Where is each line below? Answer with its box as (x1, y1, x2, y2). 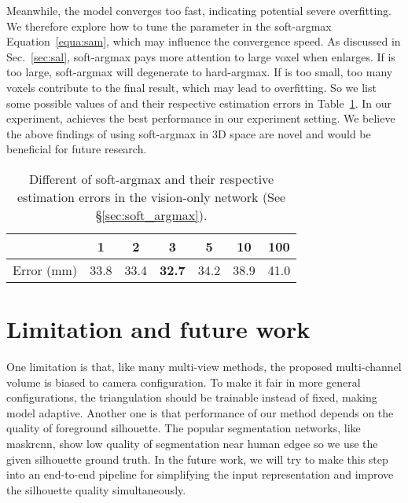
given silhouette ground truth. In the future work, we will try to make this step (6, 450, 388, 467)
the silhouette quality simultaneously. (6, 481, 186, 497)
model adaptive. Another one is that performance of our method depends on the (6, 404, 394, 420)
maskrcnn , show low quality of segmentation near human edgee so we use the (6, 435, 378, 452)
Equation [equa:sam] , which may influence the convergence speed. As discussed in (6, 33, 401, 50)
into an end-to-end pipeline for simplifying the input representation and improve (6, 466, 394, 483)
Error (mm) (13, 260, 78, 279)
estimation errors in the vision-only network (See (17, 187, 286, 206)
